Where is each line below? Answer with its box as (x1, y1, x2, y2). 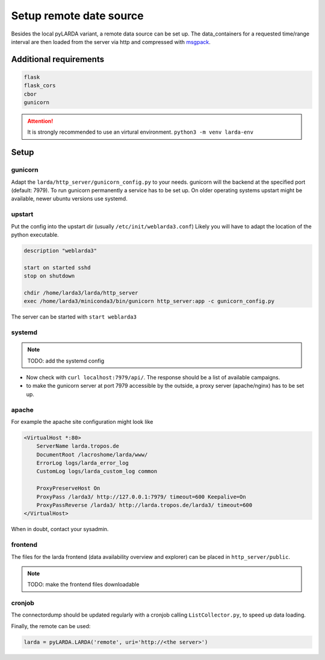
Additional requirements (11, 54, 105, 64)
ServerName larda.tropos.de (36, 443, 120, 450)
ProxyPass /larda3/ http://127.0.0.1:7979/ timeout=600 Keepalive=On (36, 493, 246, 500)
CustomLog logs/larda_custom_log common (36, 468, 158, 475)
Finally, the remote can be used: (11, 622, 91, 629)
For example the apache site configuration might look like (11, 418, 153, 425)
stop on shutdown (23, 273, 75, 279)
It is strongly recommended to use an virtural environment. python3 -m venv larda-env (27, 128, 254, 135)
